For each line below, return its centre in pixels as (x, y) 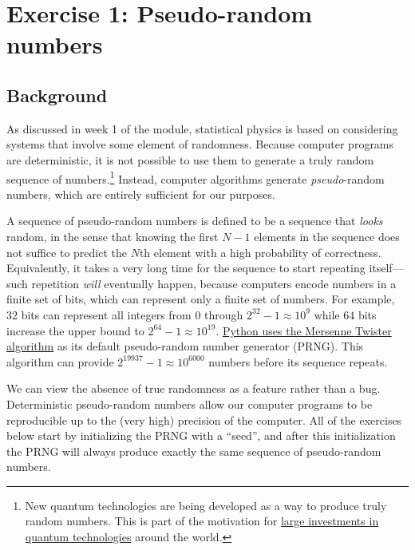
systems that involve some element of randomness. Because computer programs (200, 144)
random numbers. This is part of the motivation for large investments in (202, 521)
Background (57, 95)
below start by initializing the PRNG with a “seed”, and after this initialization (201, 435)
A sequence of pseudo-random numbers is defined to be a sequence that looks (195, 221)
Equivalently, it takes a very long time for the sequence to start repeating (186, 268)
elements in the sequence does (327, 236)
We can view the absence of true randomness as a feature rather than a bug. (194, 388)
